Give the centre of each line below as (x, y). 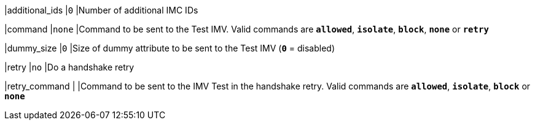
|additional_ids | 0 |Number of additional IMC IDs (101, 10)
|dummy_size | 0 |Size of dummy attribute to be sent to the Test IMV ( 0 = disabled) (170, 48)
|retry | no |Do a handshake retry (69, 67)
